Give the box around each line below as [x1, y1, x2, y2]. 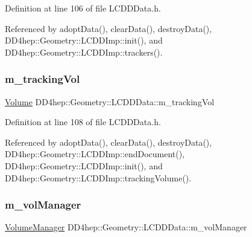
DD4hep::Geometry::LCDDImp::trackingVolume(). [5, 171, 192, 184]
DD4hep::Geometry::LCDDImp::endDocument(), [5, 148, 185, 160]
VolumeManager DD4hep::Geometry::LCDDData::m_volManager [5, 221, 247, 233]
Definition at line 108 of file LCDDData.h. [5, 115, 161, 128]
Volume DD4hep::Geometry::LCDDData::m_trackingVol [5, 95, 215, 108]
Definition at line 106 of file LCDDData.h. [5, 2, 161, 14]
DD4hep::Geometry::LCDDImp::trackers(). [5, 45, 163, 58]
